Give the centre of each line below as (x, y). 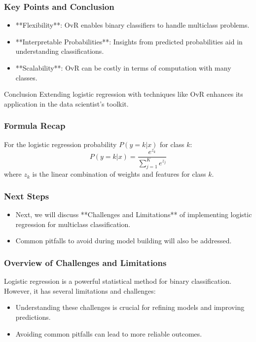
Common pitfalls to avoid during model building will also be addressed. (124, 241)
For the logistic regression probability (60, 144)
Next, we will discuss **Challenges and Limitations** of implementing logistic (134, 214)
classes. (26, 77)
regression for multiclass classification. (73, 224)
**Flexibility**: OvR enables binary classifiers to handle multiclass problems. (132, 25)
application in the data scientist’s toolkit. (66, 103)
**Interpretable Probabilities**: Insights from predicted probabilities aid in (129, 41)
